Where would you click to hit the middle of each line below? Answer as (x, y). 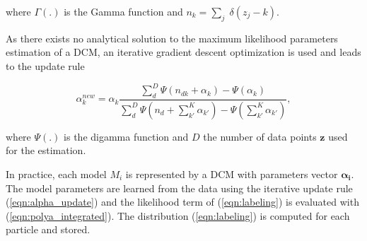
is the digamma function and (126, 136)
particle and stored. (48, 229)
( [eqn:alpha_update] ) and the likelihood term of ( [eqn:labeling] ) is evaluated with (182, 202)
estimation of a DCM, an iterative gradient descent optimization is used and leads (183, 52)
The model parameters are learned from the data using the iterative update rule (179, 188)
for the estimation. (46, 150)
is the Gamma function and (123, 11)
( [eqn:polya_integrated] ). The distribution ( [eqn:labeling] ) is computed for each (178, 215)
